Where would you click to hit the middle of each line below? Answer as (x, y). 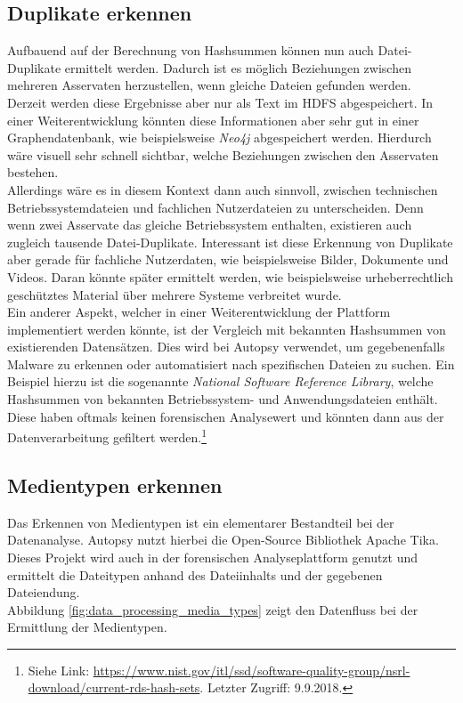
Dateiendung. (44, 592)
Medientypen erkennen (115, 485)
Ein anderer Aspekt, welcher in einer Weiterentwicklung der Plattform (199, 312)
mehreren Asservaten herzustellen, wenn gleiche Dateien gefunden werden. (209, 85)
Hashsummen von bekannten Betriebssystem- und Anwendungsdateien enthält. (223, 399)
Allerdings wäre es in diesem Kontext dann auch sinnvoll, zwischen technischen (223, 189)
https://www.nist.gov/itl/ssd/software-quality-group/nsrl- (252, 670)
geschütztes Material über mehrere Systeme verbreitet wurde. (175, 294)
